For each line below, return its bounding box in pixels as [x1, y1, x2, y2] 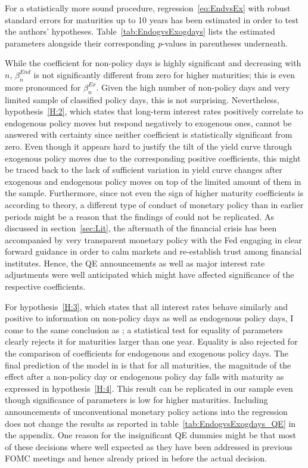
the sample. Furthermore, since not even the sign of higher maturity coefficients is [5, 187, 304, 199]
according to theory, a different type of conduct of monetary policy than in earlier [5, 198, 304, 210]
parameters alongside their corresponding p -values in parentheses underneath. [5, 36, 288, 49]
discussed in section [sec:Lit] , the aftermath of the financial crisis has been [5, 222, 277, 234]
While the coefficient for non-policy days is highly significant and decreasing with [5, 57, 301, 69]
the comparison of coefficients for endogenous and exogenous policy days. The [5, 347, 289, 359]
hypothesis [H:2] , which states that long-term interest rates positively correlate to [5, 105, 303, 117]
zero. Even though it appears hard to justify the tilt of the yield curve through [5, 140, 293, 152]
